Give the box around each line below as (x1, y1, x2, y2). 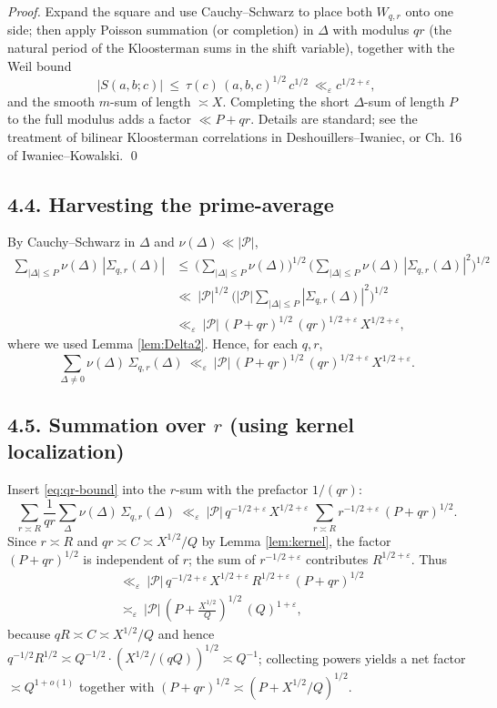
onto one (405, 2, 453, 20)
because (7, 624, 51, 643)
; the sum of (188, 549, 256, 568)
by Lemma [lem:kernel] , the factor (201, 531, 391, 550)
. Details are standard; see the (250, 109, 418, 128)
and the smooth (7, 91, 96, 110)
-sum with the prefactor (176, 480, 309, 499)
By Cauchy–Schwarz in (7, 232, 136, 251)
